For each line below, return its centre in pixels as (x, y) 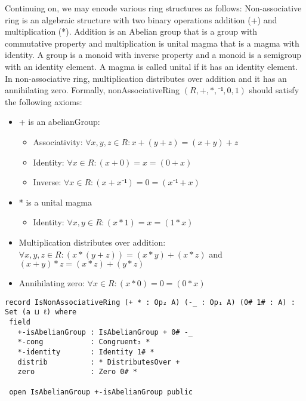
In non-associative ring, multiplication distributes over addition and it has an (146, 78)
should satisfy (274, 90)
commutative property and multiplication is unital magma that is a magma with (152, 43)
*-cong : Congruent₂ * (84, 342)
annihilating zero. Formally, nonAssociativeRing (92, 90)
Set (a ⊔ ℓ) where (41, 312)
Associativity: (58, 141)
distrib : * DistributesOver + (99, 362)
